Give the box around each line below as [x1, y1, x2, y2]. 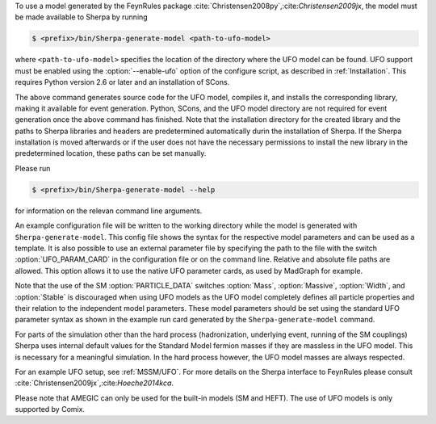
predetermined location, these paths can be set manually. [15, 149, 207, 158]
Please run [15, 163, 51, 173]
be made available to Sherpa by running [15, 12, 149, 22]
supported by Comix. [15, 405, 85, 414]
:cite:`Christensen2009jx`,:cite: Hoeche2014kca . [15, 378, 174, 388]
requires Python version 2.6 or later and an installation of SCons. [15, 78, 230, 87]
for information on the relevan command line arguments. [15, 206, 203, 216]
